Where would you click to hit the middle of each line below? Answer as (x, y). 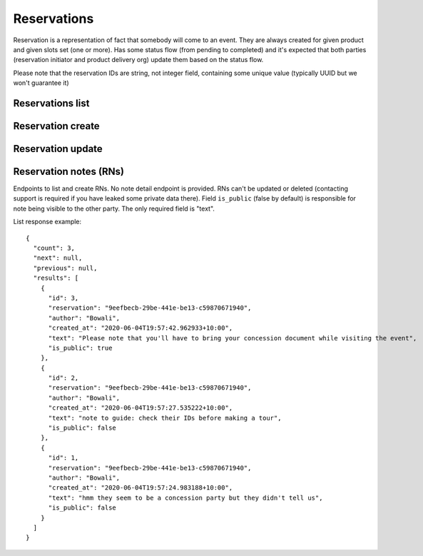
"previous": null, (65, 268)
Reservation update (58, 149)
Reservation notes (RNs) (69, 171)
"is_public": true (80, 348)
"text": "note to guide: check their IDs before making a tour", (165, 418)
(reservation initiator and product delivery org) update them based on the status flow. (138, 60)
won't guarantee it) (41, 83)
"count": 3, (54, 248)
